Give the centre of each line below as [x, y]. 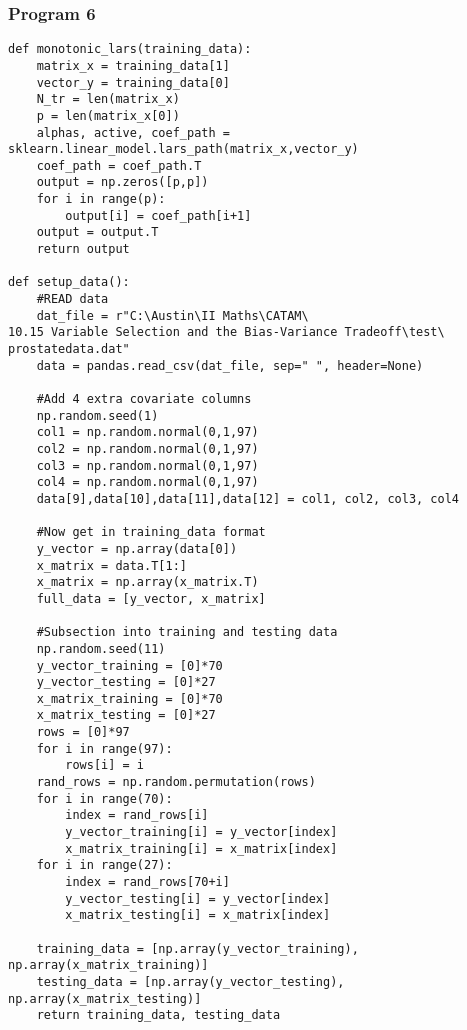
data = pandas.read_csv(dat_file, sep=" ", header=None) [230, 365]
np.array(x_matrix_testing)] [105, 998]
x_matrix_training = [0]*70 [129, 698]
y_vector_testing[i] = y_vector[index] [198, 898]
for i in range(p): [101, 199]
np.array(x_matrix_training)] [108, 965]
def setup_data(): [69, 282]
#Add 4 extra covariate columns [144, 399]
